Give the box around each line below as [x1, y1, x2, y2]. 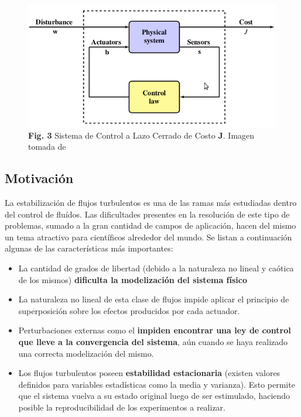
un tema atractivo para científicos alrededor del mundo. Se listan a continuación [5, 230, 292, 243]
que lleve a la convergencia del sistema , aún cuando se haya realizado [18, 336, 288, 348]
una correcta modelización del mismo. [18, 347, 154, 359]
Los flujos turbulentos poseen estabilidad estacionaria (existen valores [18, 367, 281, 379]
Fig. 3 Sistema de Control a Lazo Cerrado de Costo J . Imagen [28, 129, 255, 141]
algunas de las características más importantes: [5, 242, 173, 254]
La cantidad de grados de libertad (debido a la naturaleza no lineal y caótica [18, 262, 294, 274]
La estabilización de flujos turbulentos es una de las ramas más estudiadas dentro [5, 197, 297, 209]
